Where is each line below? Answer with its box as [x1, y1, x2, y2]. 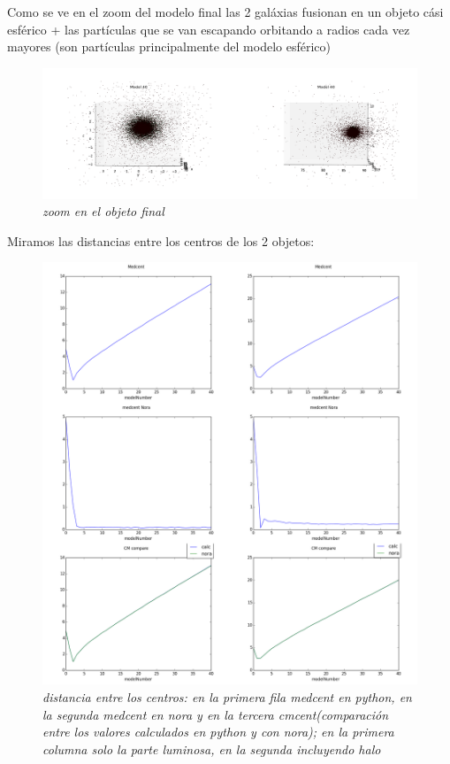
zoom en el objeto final [42, 202, 164, 220]
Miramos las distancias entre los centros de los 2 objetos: [7, 231, 315, 250]
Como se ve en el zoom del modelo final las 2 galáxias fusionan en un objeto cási [7, 3, 444, 20]
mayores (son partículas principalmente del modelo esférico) [7, 37, 332, 56]
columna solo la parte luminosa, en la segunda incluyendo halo [42, 739, 381, 758]
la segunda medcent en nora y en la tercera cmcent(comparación [42, 705, 389, 723]
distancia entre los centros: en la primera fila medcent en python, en [42, 688, 412, 706]
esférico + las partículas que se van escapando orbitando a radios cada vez [7, 19, 410, 38]
